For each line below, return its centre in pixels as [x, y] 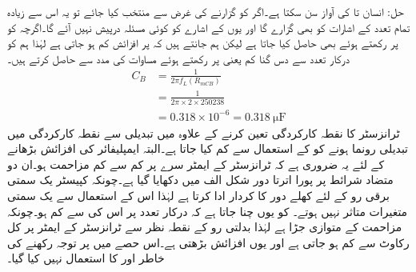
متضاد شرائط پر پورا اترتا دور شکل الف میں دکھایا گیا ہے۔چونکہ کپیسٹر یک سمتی [200, 180]
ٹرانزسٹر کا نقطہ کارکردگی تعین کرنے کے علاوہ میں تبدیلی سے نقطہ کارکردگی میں [204, 132]
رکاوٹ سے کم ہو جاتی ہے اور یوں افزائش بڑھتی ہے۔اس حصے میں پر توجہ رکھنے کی [208, 242]
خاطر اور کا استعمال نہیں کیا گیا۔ [86, 258]
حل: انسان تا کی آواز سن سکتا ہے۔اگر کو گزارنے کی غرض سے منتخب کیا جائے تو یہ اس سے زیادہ [206, 11]
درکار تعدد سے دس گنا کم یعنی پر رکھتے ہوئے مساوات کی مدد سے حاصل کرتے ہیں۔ [179, 58]
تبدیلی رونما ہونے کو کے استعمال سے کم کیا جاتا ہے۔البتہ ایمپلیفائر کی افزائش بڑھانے [208, 148]
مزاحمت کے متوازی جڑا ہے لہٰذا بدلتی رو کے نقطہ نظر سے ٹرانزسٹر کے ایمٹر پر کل [205, 227]
